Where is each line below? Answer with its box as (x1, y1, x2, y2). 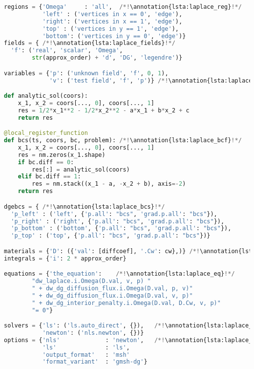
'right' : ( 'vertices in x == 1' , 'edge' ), (42, 18, 183, 25)
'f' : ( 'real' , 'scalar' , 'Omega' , (11, 47, 123, 54)
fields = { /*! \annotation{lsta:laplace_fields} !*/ (4, 40, 175, 47)
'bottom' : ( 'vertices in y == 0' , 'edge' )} (42, 32, 186, 40)
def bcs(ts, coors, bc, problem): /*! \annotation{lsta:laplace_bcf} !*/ (4, 137, 242, 144)
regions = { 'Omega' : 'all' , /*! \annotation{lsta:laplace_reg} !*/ (4, 3, 242, 10)
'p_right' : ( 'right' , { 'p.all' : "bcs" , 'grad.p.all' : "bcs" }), (11, 217, 225, 225)
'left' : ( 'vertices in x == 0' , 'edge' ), (42, 10, 183, 18)
